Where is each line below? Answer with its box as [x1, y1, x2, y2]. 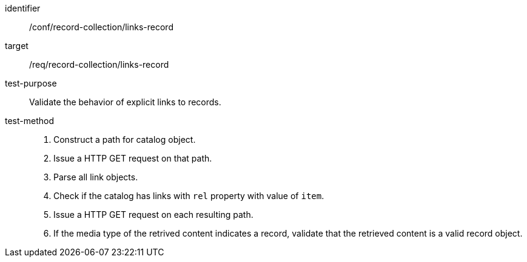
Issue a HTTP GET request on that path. [53, 153, 212, 163]
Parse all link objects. [53, 172, 138, 182]
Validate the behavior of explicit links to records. [29, 97, 221, 107]
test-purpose [5, 78, 57, 88]
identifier [5, 3, 41, 13]
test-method [5, 116, 54, 126]
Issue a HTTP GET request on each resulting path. [53, 209, 253, 220]
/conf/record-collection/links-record [29, 22, 173, 32]
